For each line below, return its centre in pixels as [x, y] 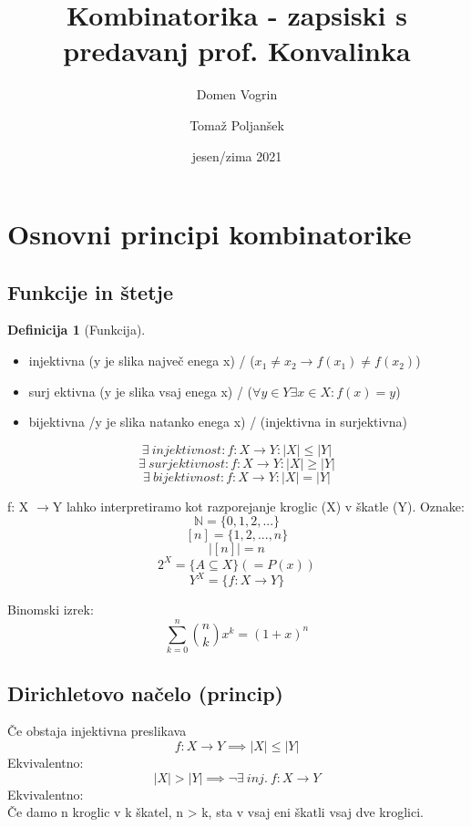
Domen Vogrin [237, 94]
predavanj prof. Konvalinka [237, 51]
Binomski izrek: [51, 610]
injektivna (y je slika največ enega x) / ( [142, 361]
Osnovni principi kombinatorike [210, 234]
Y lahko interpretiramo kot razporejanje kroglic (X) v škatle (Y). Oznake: [258, 506]
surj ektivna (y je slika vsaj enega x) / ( [141, 391]
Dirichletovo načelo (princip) [145, 693]
